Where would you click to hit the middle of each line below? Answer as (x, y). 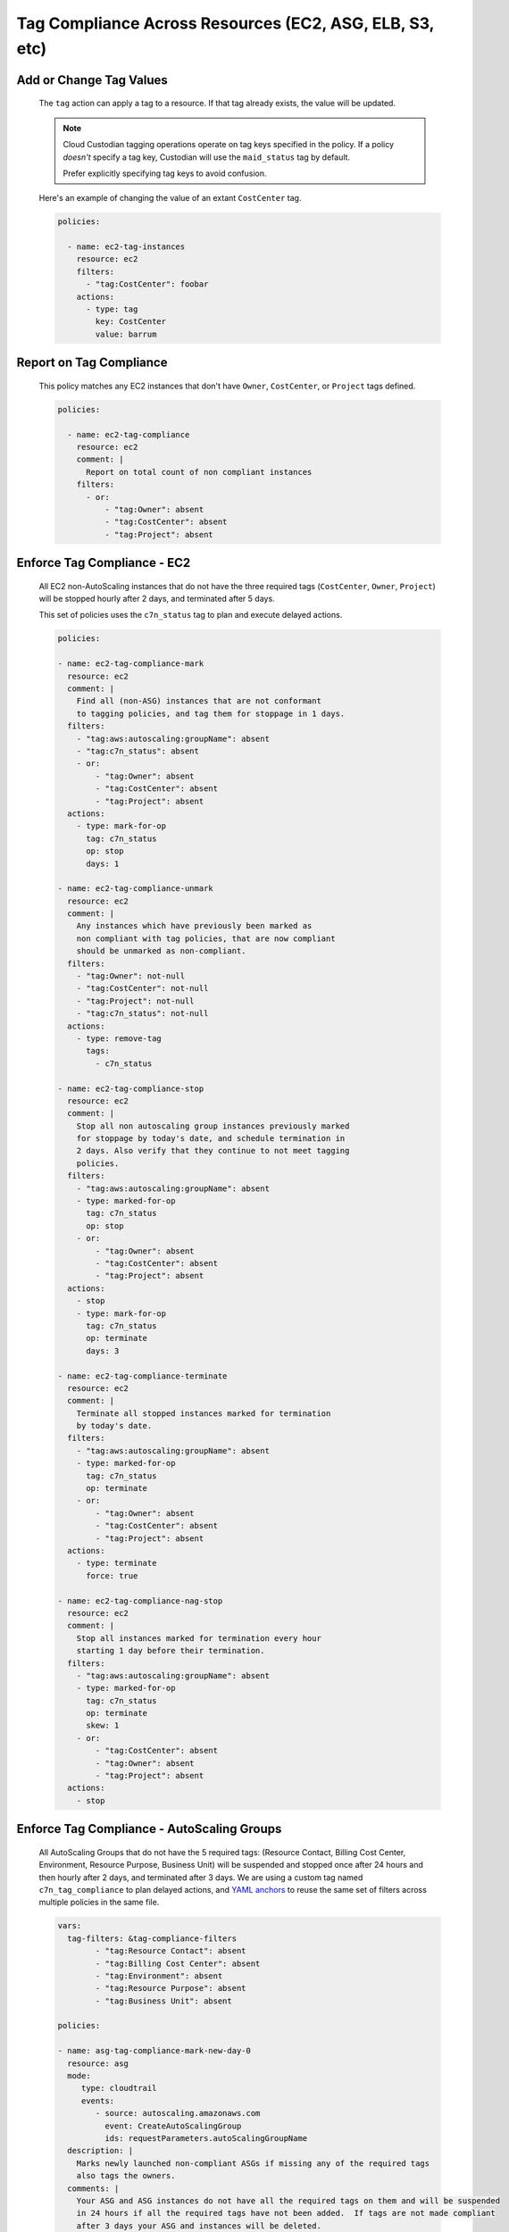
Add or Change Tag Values (92, 80)
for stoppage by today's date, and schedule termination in (211, 1139)
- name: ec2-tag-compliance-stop (131, 1088)
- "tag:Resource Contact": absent (171, 1951)
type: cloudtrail (119, 2088)
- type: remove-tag (119, 1038)
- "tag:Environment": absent (159, 1976)
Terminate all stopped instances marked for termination (204, 1413)
